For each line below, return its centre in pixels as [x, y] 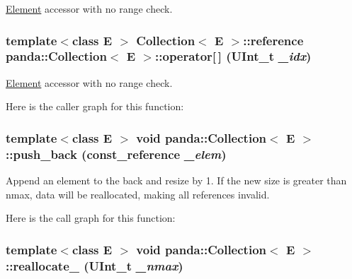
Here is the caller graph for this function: [95, 106]
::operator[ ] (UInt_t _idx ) [233, 56]
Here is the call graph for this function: [91, 218]
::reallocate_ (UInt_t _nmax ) [95, 265]
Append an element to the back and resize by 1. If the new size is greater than [176, 180]
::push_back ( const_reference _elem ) [116, 154]
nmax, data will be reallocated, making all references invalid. [138, 194]
